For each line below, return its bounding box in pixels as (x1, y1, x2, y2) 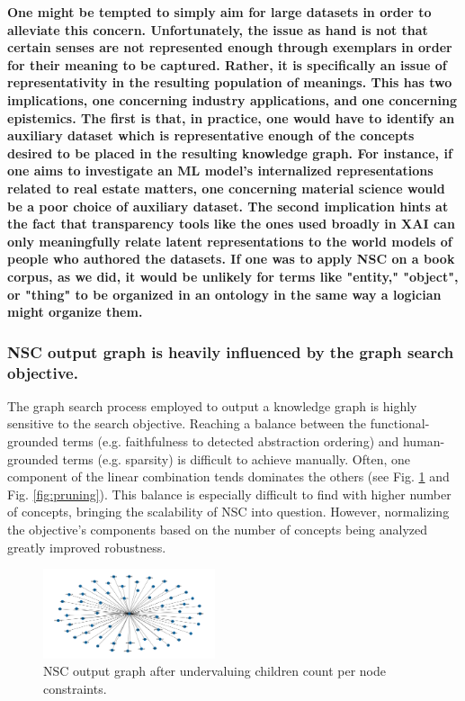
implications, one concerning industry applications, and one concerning (7, 90, 457, 109)
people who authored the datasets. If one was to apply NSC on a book (7, 249, 455, 268)
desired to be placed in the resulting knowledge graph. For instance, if (7, 143, 452, 162)
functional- (370, 414, 430, 433)
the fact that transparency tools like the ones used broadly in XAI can (7, 214, 455, 233)
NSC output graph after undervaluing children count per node (43, 661, 386, 680)
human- (402, 432, 445, 451)
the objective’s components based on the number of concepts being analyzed (7, 519, 427, 538)
